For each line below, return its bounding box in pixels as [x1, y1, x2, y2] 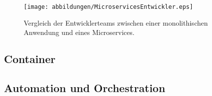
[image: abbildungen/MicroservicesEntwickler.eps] [24, 3, 193, 10]
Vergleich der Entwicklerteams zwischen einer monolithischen [24, 17, 208, 28]
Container [4, 51, 56, 66]
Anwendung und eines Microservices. [24, 27, 135, 37]
